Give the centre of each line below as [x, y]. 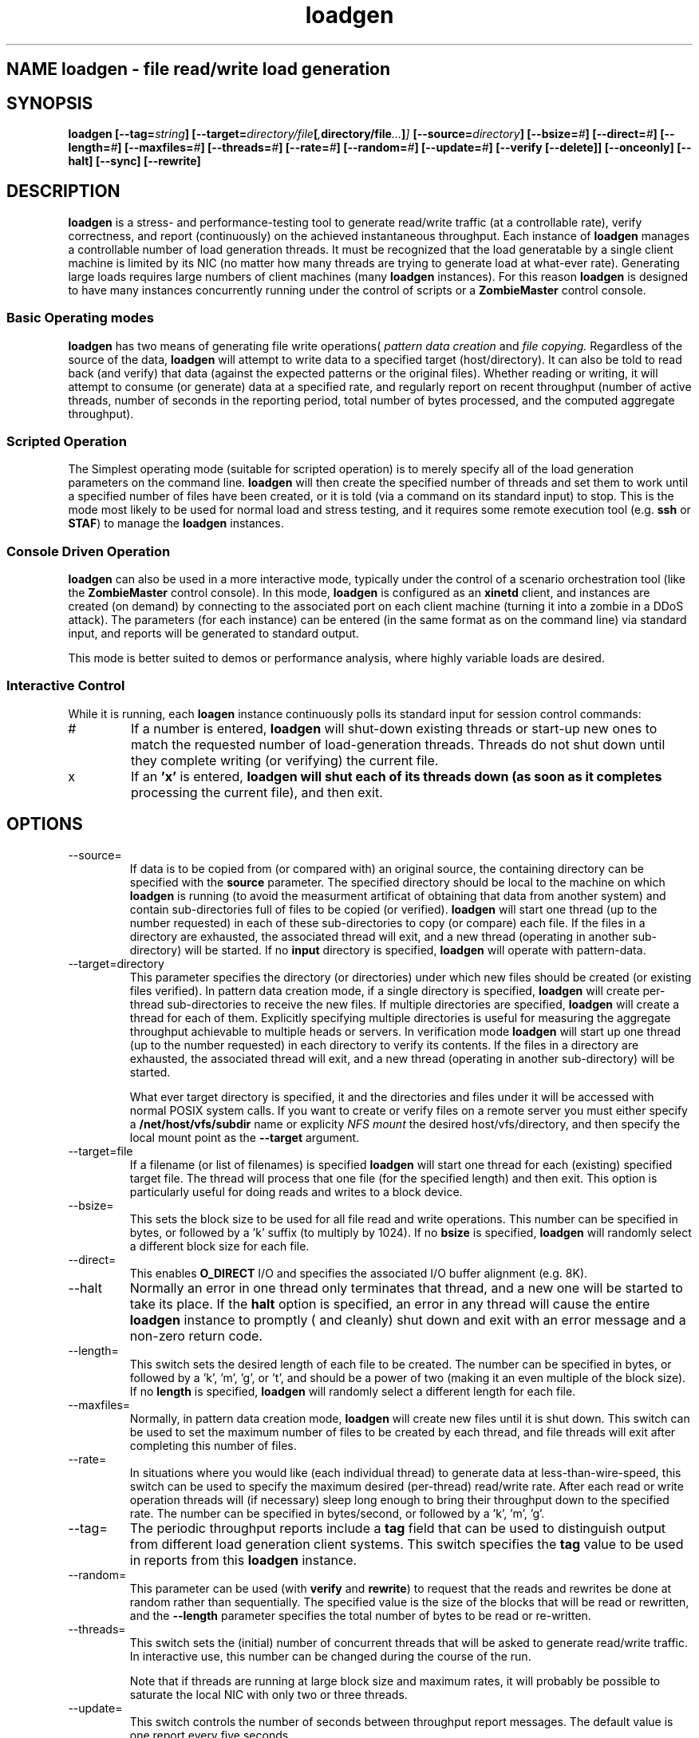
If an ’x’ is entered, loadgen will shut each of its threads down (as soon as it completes [397, 776]
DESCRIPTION [63, 192]
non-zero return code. [196, 1335]
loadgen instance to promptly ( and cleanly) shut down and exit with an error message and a [408, 1319]
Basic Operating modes [81, 318]
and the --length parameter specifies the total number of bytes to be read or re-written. [360, 1615]
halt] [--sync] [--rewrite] [134, 161]
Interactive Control [66, 686]
